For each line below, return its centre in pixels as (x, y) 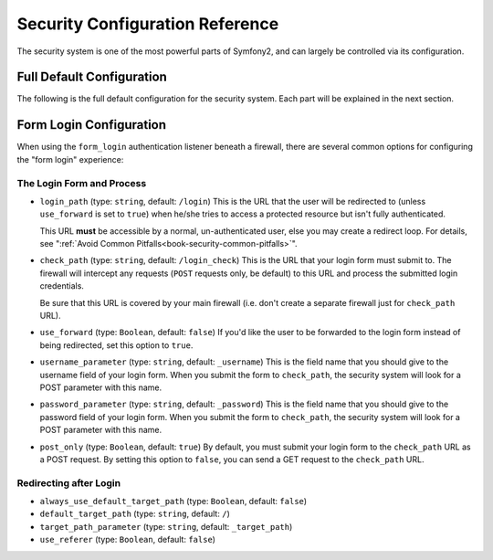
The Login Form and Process (82, 183)
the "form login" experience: (70, 159)
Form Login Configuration (92, 125)
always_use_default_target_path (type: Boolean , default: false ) (173, 502)
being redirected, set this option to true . (116, 345)
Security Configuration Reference (148, 24)
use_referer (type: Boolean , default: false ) (128, 540)
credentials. (62, 286)
